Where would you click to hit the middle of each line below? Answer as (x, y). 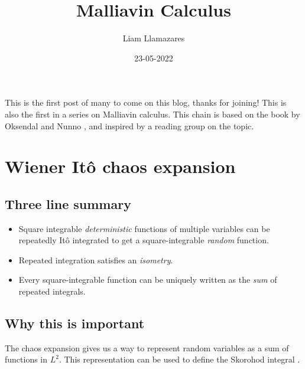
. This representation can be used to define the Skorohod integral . (179, 359)
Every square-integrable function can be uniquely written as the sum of (148, 280)
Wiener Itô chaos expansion (120, 166)
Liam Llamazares (154, 38)
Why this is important (75, 323)
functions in (26, 359)
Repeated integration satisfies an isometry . (96, 259)
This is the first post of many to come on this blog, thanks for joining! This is (146, 102)
